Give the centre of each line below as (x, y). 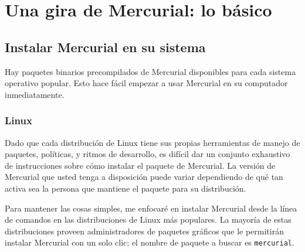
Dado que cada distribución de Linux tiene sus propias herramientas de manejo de (152, 142)
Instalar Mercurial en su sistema (105, 47)
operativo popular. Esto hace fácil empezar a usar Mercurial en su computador (146, 83)
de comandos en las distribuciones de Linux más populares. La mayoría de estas (148, 219)
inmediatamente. (35, 94)
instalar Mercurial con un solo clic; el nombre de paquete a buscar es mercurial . (150, 242)
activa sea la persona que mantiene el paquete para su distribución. (126, 188)
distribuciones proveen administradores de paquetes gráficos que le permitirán (144, 231)
